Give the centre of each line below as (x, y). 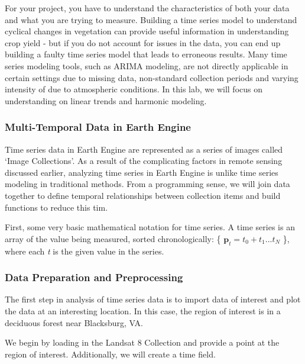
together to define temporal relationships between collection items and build (143, 195)
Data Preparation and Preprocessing (94, 277)
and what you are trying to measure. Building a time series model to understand (151, 19)
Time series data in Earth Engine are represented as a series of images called (144, 149)
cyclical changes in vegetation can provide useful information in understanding (147, 31)
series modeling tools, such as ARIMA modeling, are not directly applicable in (147, 65)
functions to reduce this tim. (56, 207)
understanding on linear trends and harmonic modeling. (106, 100)
